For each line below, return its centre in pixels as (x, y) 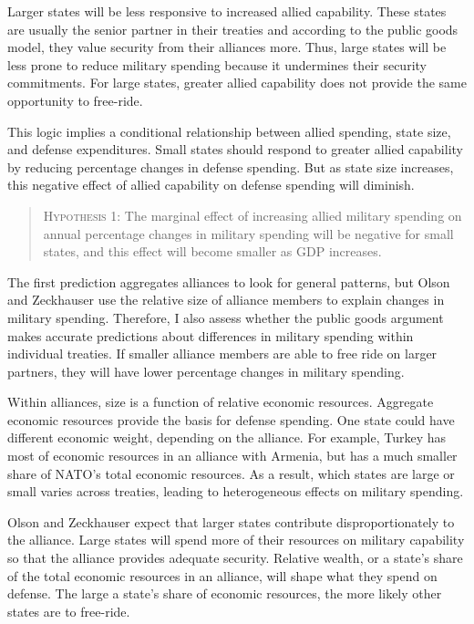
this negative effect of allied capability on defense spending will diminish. (211, 185)
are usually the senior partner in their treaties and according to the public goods (233, 29)
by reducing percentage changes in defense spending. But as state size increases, (231, 166)
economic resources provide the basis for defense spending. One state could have (231, 419)
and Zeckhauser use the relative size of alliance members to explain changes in (226, 300)
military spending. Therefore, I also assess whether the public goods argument (226, 317)
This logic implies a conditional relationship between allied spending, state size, (229, 131)
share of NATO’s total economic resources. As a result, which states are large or (231, 473)
